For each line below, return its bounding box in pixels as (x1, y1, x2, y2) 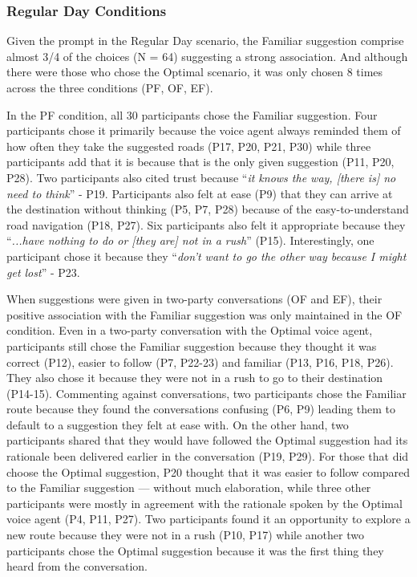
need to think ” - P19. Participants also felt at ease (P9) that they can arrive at (6, 185, 393, 201)
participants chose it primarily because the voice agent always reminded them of (6, 122, 401, 139)
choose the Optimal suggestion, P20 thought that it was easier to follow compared (6, 463, 411, 480)
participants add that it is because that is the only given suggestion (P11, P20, (6, 153, 395, 170)
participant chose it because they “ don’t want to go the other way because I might (6, 247, 407, 264)
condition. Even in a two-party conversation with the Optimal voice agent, (6, 322, 373, 339)
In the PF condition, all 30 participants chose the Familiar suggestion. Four (6, 106, 378, 123)
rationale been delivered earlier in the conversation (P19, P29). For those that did (6, 448, 409, 465)
